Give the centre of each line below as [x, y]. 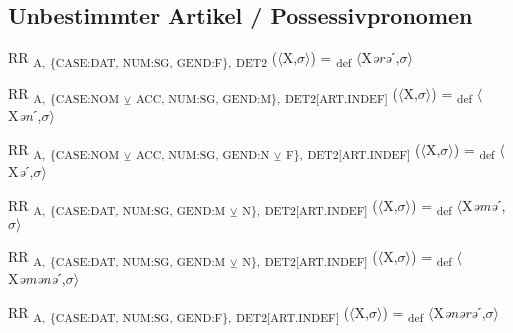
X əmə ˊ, [484, 204]
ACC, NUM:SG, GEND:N [202, 153]
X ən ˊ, [25, 115]
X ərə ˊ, [380, 57]
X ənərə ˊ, [459, 311]
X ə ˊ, [21, 171]
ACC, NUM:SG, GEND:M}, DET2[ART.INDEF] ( [266, 95]
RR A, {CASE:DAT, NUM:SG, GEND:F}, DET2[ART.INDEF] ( [179, 313]
